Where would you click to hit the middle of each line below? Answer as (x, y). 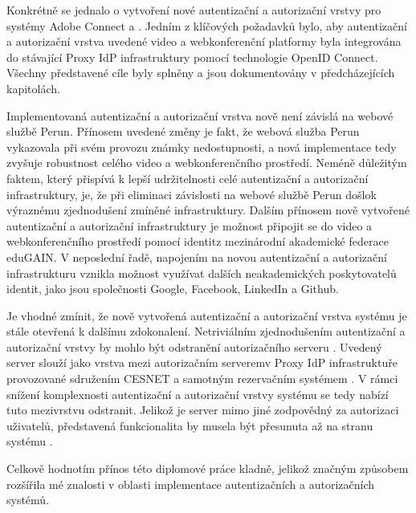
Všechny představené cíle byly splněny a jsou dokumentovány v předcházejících (201, 73)
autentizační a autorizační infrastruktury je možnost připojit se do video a (190, 225)
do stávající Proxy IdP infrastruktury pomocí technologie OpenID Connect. (192, 57)
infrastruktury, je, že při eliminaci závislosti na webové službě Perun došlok (192, 194)
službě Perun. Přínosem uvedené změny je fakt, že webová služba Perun (183, 131)
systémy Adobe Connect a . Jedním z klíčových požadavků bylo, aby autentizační (207, 25)
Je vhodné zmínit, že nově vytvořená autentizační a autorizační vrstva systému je (207, 315)
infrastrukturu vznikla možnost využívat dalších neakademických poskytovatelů (202, 273)
